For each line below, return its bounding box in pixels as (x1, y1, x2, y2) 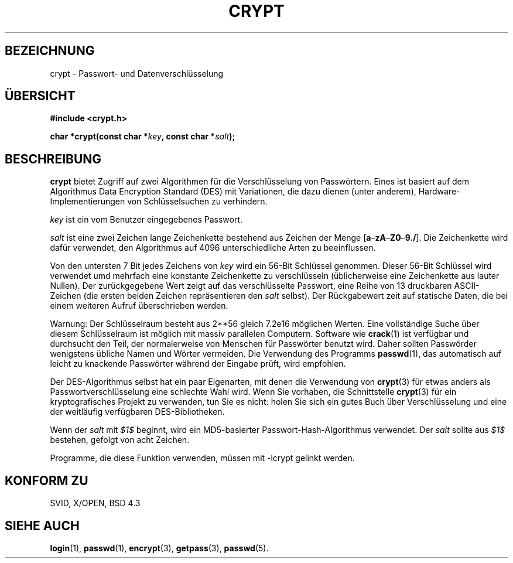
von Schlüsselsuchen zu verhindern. (127, 196, 268, 207)
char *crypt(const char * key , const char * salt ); (50, 131, 235, 142)
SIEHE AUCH (5, 518, 80, 533)
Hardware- (418, 186, 460, 197)
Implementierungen (50, 196, 125, 207)
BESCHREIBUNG (5, 151, 102, 166)
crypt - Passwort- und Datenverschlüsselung (50, 68, 224, 79)
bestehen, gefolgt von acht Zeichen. (50, 435, 190, 445)
